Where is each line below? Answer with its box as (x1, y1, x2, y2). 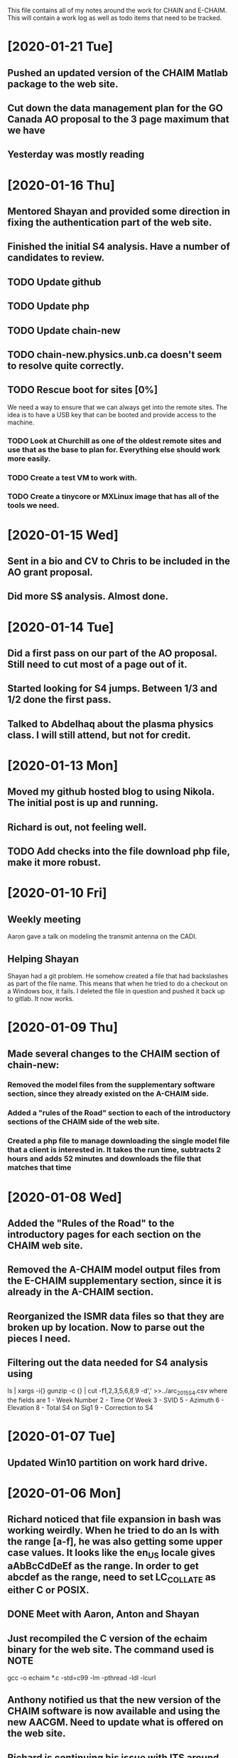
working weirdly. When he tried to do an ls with (7, 1524, 220, 1537)
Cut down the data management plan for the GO (7, 102, 224, 114)
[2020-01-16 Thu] (7, 177, 115, 193)
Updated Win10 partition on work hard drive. (7, 1456, 208, 1469)
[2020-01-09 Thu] (7, 1020, 119, 1035)
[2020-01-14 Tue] (7, 619, 114, 635)
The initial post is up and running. (7, 797, 158, 809)
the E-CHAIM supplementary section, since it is (7, 1275, 222, 1287)
